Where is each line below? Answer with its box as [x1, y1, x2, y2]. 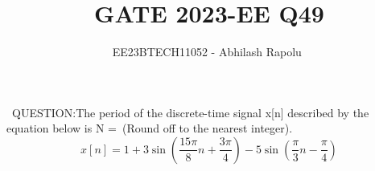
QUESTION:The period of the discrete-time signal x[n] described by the [11, 104, 369, 120]
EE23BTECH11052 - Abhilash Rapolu [112, 43, 302, 60]
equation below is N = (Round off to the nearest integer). [6, 120, 293, 136]
